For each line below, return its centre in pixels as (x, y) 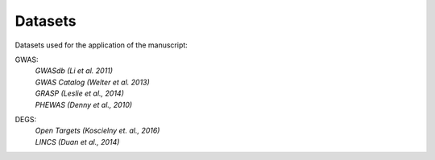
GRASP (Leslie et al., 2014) (79, 93)
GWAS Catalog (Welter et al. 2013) (93, 82)
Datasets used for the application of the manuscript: (101, 45)
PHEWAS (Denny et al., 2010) (84, 105)
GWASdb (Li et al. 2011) (74, 71)
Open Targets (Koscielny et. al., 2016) (97, 131)
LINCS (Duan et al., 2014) (77, 142)
